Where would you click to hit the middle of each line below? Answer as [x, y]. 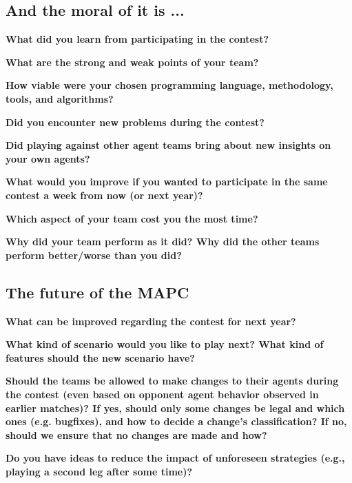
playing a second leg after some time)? [99, 471]
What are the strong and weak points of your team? [132, 62]
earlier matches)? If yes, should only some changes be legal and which [175, 408]
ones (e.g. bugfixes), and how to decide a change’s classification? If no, [176, 421]
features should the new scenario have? [100, 357]
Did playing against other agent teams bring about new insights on [168, 145]
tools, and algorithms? [60, 98]
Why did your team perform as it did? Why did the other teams [163, 241]
